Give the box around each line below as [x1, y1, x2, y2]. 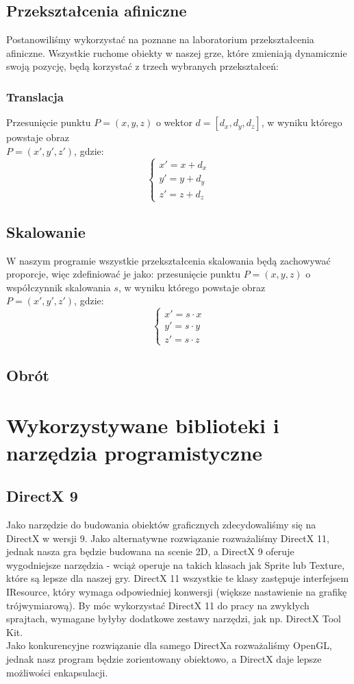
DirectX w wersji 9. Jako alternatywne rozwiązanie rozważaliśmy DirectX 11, [6, 530, 329, 545]
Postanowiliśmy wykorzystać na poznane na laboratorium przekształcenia [6, 32, 314, 47]
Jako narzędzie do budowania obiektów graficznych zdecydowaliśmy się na [6, 517, 316, 532]
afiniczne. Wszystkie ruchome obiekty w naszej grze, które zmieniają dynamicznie [6, 45, 347, 60]
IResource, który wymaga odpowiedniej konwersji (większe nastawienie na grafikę [6, 585, 347, 599]
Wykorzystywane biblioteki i [6, 411, 279, 439]
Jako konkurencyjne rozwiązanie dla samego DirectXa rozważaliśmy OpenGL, [6, 638, 332, 652]
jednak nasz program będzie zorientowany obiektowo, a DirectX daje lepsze [6, 652, 322, 665]
